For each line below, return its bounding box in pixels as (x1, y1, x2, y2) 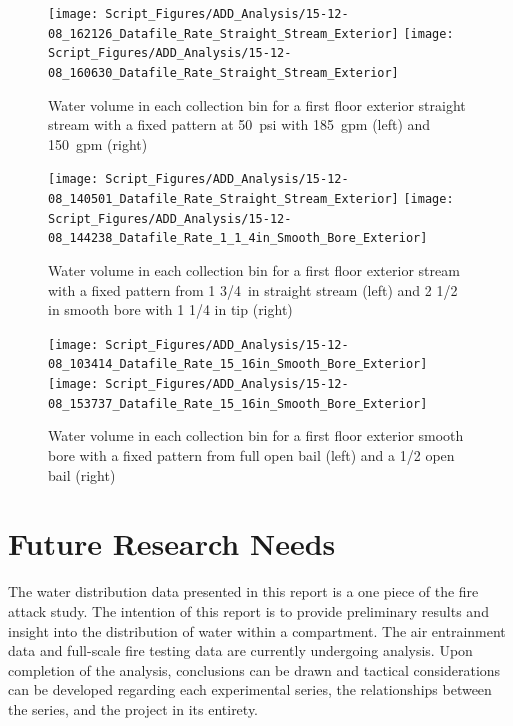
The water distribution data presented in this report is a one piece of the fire (8, 581, 479, 602)
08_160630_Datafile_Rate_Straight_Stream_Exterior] (48, 65, 399, 80)
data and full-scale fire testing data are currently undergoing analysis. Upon (8, 640, 473, 661)
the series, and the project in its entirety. (8, 698, 259, 719)
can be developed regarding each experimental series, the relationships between (8, 679, 492, 700)
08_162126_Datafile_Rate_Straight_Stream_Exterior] (48, 26, 399, 41)
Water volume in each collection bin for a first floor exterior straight (48, 94, 466, 115)
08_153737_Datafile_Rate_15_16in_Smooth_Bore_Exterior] (48, 396, 428, 411)
